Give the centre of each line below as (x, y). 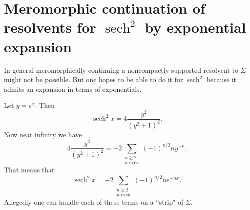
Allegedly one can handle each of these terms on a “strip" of (94, 202)
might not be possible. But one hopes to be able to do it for (94, 79)
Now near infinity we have (43, 135)
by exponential (195, 27)
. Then (45, 105)
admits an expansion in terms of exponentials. (73, 89)
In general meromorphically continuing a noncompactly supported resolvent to (121, 70)
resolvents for (50, 27)
